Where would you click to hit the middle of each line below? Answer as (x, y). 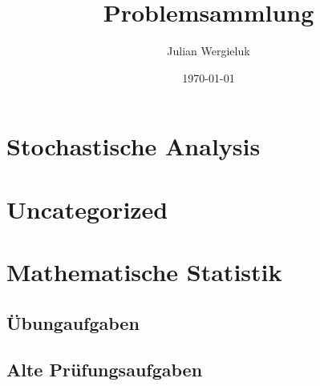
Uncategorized (87, 209)
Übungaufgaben (73, 322)
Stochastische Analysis (134, 146)
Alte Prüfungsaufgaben (105, 370)
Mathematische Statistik (144, 272)
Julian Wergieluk (209, 51)
